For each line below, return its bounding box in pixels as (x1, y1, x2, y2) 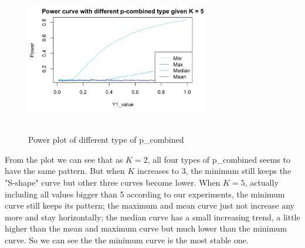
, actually (245, 176, 279, 189)
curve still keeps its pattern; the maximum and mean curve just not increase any (5, 199, 295, 212)
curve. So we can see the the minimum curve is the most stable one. (5, 234, 249, 246)
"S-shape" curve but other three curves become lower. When (5, 176, 221, 189)
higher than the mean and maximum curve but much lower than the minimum (5, 222, 287, 234)
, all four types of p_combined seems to (147, 153, 290, 165)
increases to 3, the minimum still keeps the (137, 165, 292, 177)
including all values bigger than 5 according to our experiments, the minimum (5, 187, 285, 200)
